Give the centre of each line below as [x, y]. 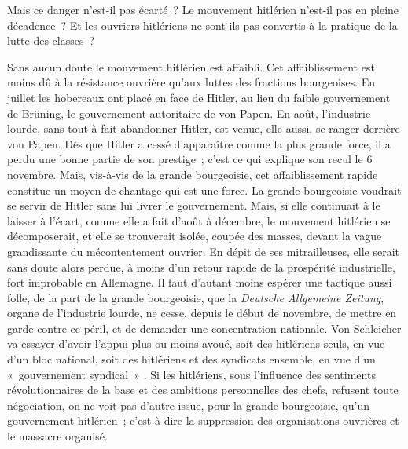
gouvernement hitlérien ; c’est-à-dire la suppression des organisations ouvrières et [203, 420]
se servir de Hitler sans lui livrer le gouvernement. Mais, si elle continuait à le [194, 205]
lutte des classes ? [51, 40]
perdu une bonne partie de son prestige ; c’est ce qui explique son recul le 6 [190, 159]
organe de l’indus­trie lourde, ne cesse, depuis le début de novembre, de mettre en [202, 313]
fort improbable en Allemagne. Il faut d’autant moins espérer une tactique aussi [200, 282]
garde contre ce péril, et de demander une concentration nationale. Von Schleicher [204, 328]
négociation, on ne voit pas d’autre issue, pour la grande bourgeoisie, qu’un [188, 405]
